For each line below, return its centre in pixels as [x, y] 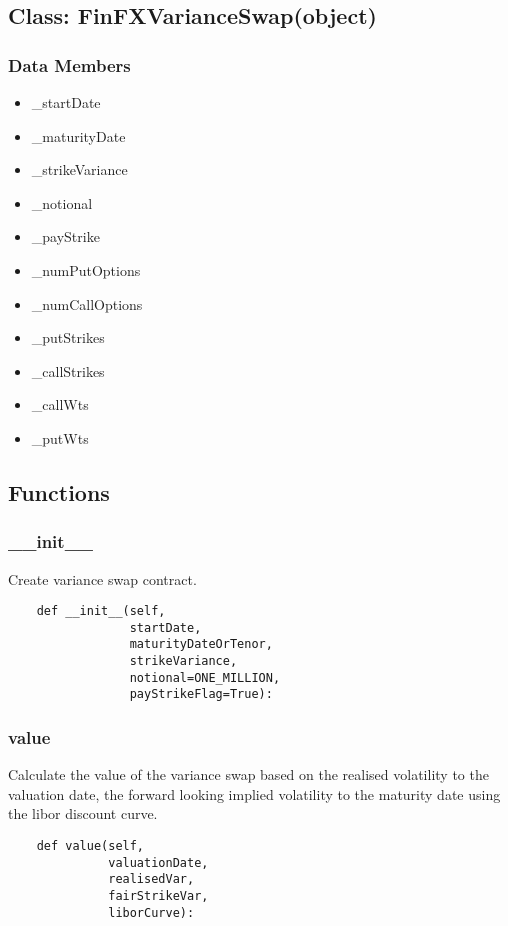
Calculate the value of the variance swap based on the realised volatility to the [248, 774]
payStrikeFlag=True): [201, 694]
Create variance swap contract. [102, 578]
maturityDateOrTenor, [201, 644]
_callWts [60, 404]
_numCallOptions [87, 303]
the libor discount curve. [83, 813]
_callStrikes [68, 370]
